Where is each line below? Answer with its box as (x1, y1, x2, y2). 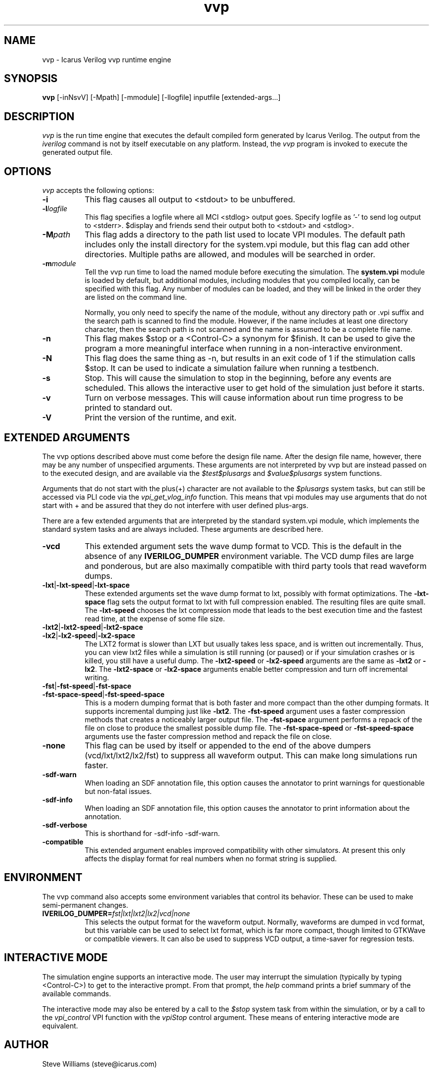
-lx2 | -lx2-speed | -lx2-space (42, 631, 135, 640)
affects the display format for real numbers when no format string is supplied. (85, 854, 337, 863)
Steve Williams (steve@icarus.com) (42, 1059, 157, 1068)
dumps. (85, 570, 113, 581)
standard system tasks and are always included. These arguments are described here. (42, 524, 323, 533)
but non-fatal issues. (85, 787, 152, 795)
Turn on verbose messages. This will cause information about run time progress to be (85, 393, 403, 403)
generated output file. (42, 148, 113, 157)
